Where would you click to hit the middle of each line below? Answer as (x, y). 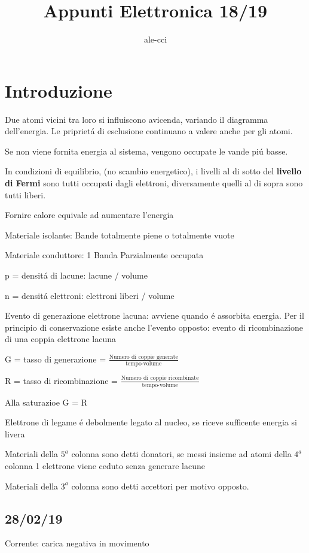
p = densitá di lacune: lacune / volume (76, 275)
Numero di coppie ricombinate (160, 378)
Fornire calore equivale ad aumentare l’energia (89, 215)
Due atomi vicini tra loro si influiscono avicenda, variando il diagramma (137, 119)
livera (15, 433)
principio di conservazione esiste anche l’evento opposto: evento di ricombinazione (154, 327)
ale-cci (155, 39)
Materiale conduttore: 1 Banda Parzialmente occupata (104, 255)
